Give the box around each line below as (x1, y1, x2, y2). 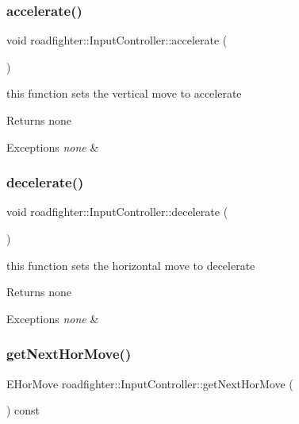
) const (6, 402, 40, 418)
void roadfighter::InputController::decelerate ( (6, 203, 228, 220)
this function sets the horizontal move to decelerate (6, 256, 255, 273)
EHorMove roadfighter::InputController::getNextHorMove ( (6, 375, 293, 391)
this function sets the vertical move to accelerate (6, 85, 242, 102)
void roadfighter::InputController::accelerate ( (6, 32, 228, 48)
